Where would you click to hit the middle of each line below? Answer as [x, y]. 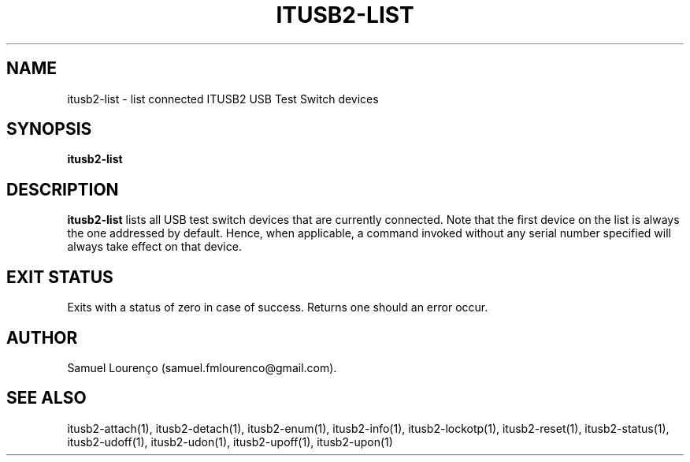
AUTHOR [42, 337]
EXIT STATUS [60, 277]
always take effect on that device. [154, 247]
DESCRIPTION [63, 189]
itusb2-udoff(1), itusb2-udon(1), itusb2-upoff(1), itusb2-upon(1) [230, 442]
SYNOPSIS [49, 129]
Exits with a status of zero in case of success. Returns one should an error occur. [278, 307]
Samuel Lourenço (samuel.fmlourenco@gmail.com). [202, 367]
